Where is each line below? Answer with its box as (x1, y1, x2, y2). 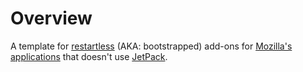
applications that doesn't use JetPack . (10, 50, 168, 62)
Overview (10, 7, 93, 30)
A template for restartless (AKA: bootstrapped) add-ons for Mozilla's (10, 40, 293, 52)
